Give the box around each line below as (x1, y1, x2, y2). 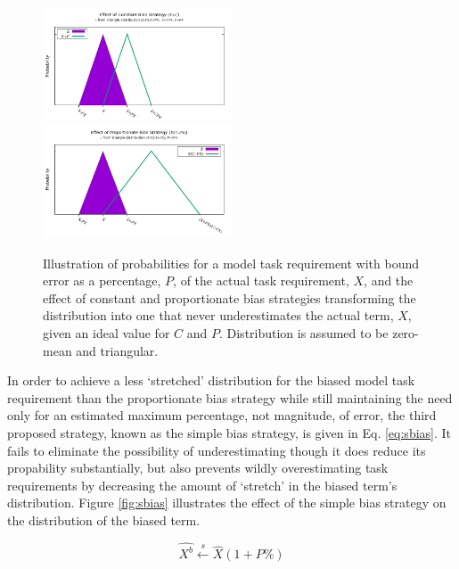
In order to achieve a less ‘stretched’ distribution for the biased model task (7, 371, 415, 390)
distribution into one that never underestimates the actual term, (43, 306, 394, 325)
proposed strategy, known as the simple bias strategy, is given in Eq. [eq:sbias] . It (7, 423, 452, 441)
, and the (364, 271, 414, 290)
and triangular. (76, 341, 159, 359)
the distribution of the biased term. (7, 510, 201, 529)
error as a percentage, (43, 271, 161, 290)
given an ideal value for (43, 323, 170, 342)
